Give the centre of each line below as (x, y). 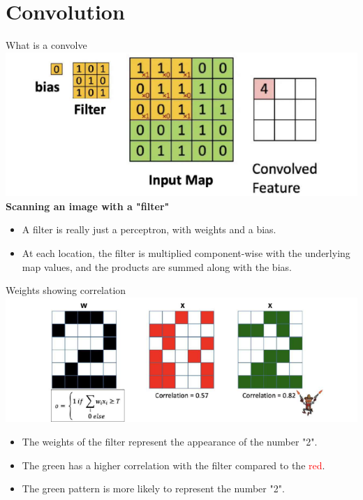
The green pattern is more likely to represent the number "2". (153, 488)
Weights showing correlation (66, 290)
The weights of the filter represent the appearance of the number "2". (170, 441)
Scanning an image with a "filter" (88, 206)
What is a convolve (46, 45)
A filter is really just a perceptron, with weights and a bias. (149, 229)
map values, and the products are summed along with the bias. (157, 266)
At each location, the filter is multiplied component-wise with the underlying (186, 252)
